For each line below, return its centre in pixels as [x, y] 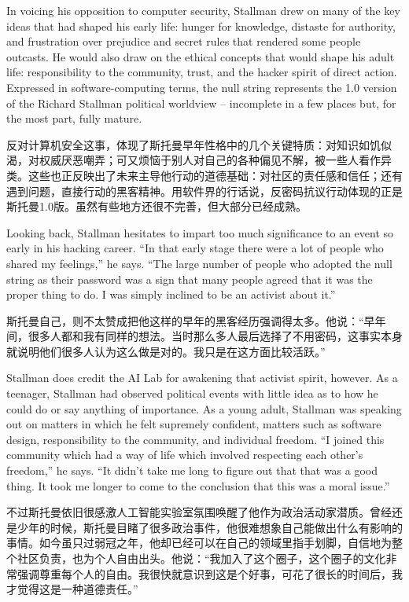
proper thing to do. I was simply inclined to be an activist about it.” [171, 294]
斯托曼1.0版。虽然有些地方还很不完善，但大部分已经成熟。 [157, 206]
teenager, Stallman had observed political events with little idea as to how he [192, 393]
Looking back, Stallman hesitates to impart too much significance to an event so [200, 232]
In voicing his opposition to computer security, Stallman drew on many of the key [203, 10]
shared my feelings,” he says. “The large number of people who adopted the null [199, 263]
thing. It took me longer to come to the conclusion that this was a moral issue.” [198, 485]
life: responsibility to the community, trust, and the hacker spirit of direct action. [202, 72]
